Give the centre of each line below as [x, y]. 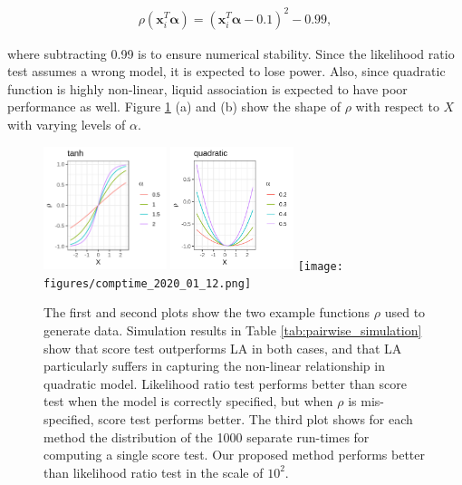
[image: [320, 266]
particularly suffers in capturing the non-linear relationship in [214, 366]
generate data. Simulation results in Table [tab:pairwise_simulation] [233, 330]
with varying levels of [67, 124]
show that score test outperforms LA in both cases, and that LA [223, 348]
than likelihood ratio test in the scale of [154, 472]
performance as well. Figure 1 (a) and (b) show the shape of [174, 107]
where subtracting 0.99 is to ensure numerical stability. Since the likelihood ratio [231, 53]
